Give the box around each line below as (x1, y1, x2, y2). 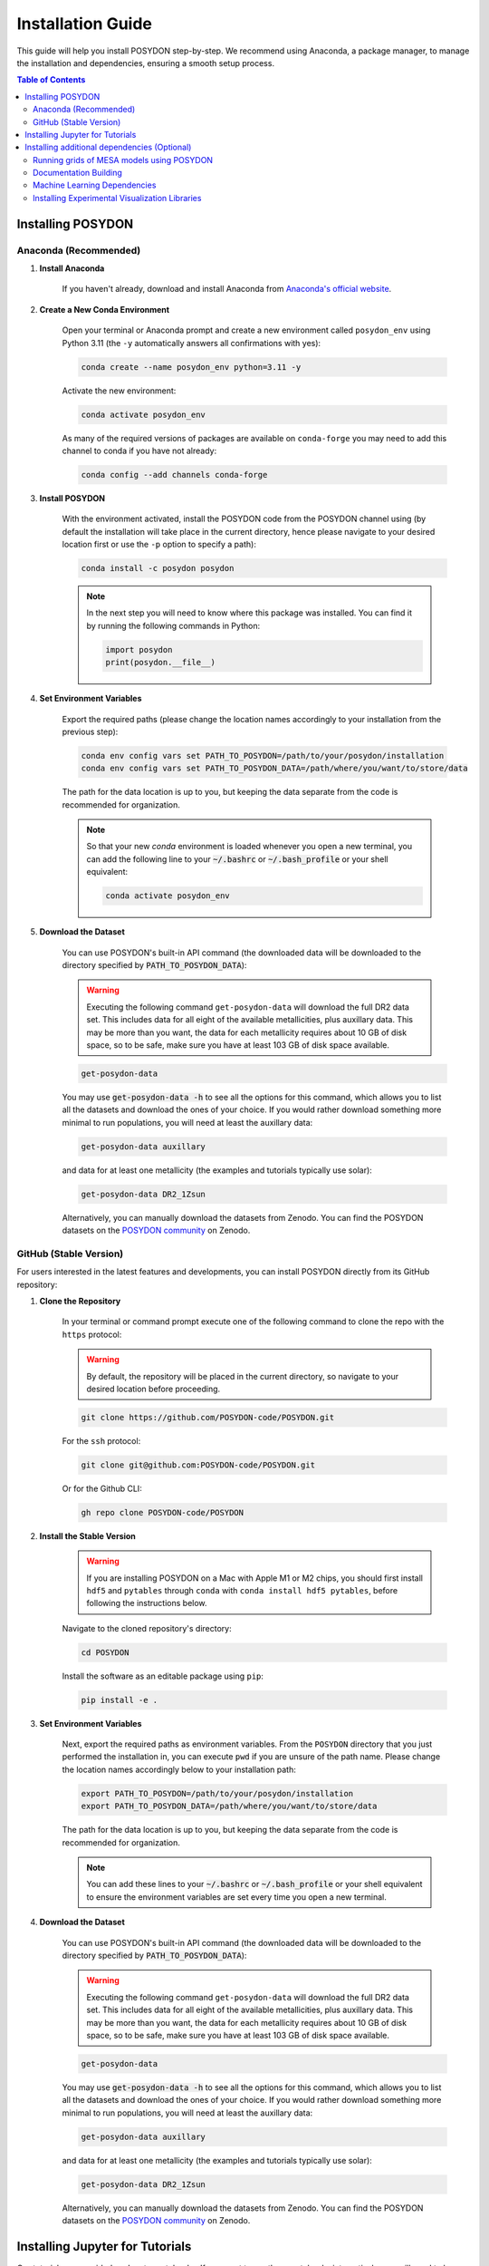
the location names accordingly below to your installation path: (62, 1764, 296, 1775)
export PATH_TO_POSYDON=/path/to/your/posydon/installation (81, 1788, 354, 1798)
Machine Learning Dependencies (33, 179, 157, 190)
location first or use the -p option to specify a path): (62, 539, 257, 550)
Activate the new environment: (62, 385, 177, 396)
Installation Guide (16, 14, 153, 34)
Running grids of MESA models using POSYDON (33, 154, 213, 165)
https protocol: (62, 1329, 122, 1340)
